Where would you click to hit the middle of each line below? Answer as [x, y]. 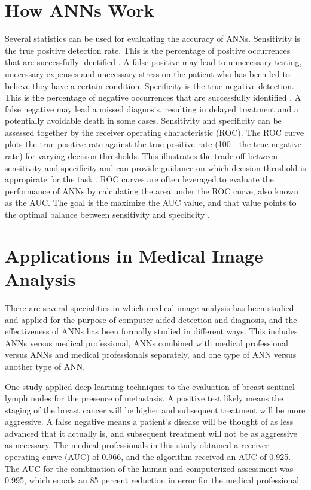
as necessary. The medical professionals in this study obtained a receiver [137, 445]
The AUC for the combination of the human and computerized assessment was [149, 468]
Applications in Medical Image [134, 255]
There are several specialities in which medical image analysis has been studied [150, 307]
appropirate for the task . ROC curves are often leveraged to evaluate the [139, 179]
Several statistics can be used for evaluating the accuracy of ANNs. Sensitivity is [153, 39]
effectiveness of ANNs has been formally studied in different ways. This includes [151, 331]
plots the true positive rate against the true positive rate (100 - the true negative [153, 144]
